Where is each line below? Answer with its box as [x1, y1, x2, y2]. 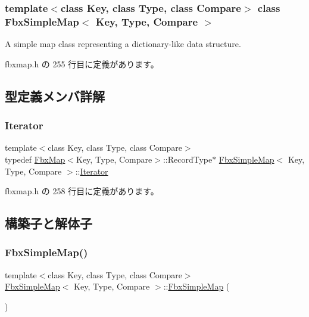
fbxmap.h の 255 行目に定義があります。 [5, 57, 159, 70]
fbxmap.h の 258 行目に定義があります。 [5, 185, 159, 197]
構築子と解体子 [5, 214, 92, 232]
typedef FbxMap [5, 153, 65, 165]
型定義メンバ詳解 [5, 86, 105, 105]
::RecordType [163, 153, 213, 165]
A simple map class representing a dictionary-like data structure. [5, 38, 241, 50]
